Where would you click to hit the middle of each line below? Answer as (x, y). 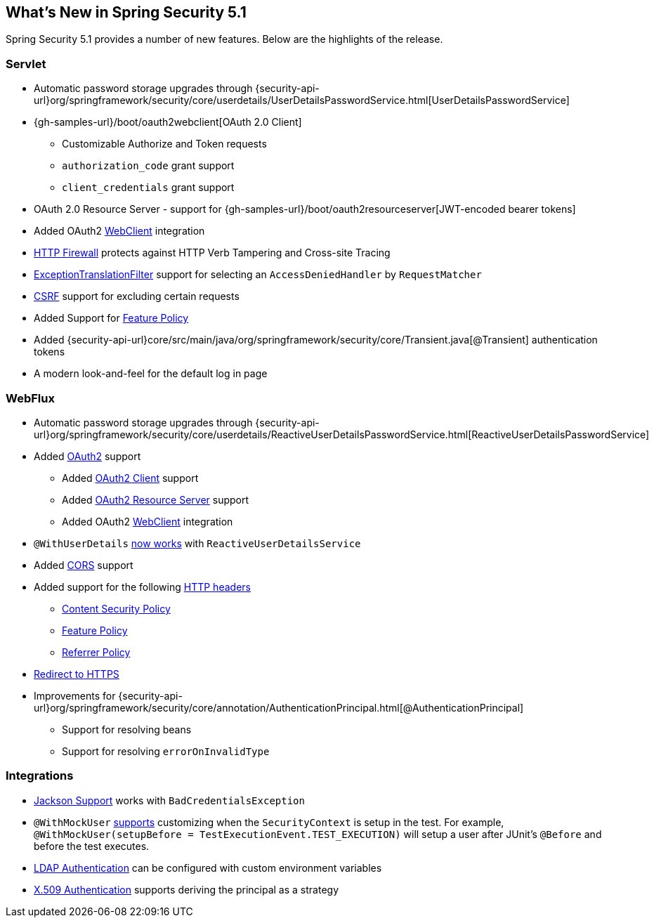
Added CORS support (84, 565)
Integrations (40, 776)
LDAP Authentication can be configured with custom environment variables (208, 868)
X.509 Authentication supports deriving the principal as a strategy (187, 889)
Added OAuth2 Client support (130, 478)
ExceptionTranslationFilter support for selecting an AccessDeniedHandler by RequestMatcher (258, 275)
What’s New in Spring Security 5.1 (126, 12)
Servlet (26, 64)
